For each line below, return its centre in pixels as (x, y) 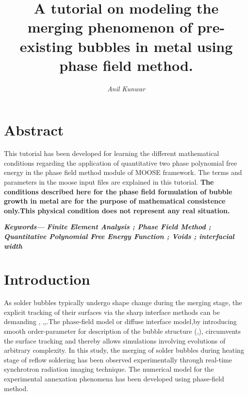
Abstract (34, 130)
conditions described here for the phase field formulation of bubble (118, 191)
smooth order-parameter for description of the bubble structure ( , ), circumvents (122, 331)
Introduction (47, 279)
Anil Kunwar (126, 88)
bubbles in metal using (155, 46)
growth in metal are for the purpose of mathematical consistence (115, 201)
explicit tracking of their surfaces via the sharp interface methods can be (112, 312)
